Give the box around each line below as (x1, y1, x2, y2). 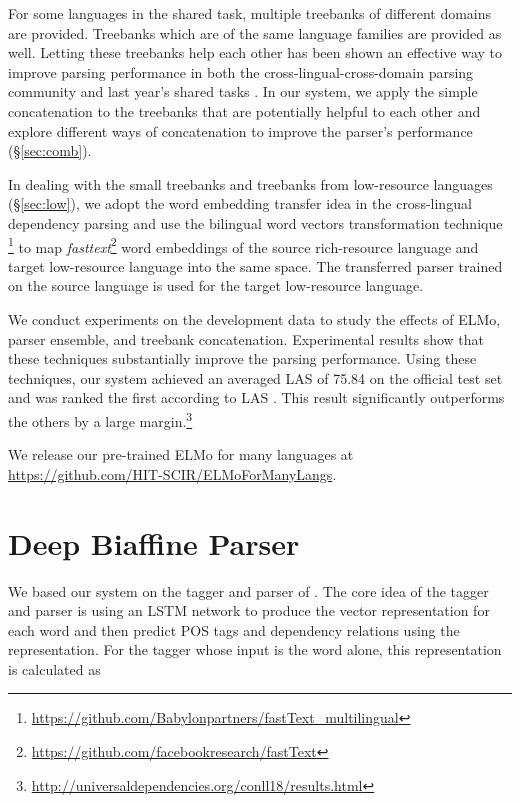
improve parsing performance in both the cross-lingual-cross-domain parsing (8, 61, 474, 82)
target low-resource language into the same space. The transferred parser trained (8, 255, 503, 276)
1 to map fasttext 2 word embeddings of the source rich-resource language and (8, 233, 479, 257)
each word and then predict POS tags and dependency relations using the (8, 619, 460, 640)
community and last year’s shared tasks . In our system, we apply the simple (8, 81, 478, 102)
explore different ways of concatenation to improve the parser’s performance (8, 120, 473, 141)
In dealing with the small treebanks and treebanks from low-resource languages (8, 173, 493, 194)
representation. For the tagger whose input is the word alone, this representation (8, 639, 502, 660)
